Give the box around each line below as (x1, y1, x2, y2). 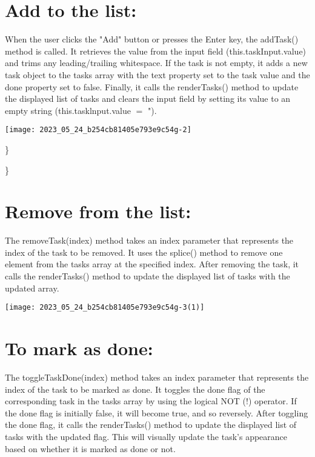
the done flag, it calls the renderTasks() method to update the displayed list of (5, 418, 297, 431)
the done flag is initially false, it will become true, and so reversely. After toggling (5, 406, 308, 419)
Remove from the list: (5, 199, 191, 224)
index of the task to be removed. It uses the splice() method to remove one (5, 245, 283, 258)
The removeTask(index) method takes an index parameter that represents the (5, 234, 294, 247)
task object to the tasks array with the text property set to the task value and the (5, 68, 310, 81)
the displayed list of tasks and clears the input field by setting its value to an (5, 92, 291, 105)
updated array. (5, 281, 59, 294)
